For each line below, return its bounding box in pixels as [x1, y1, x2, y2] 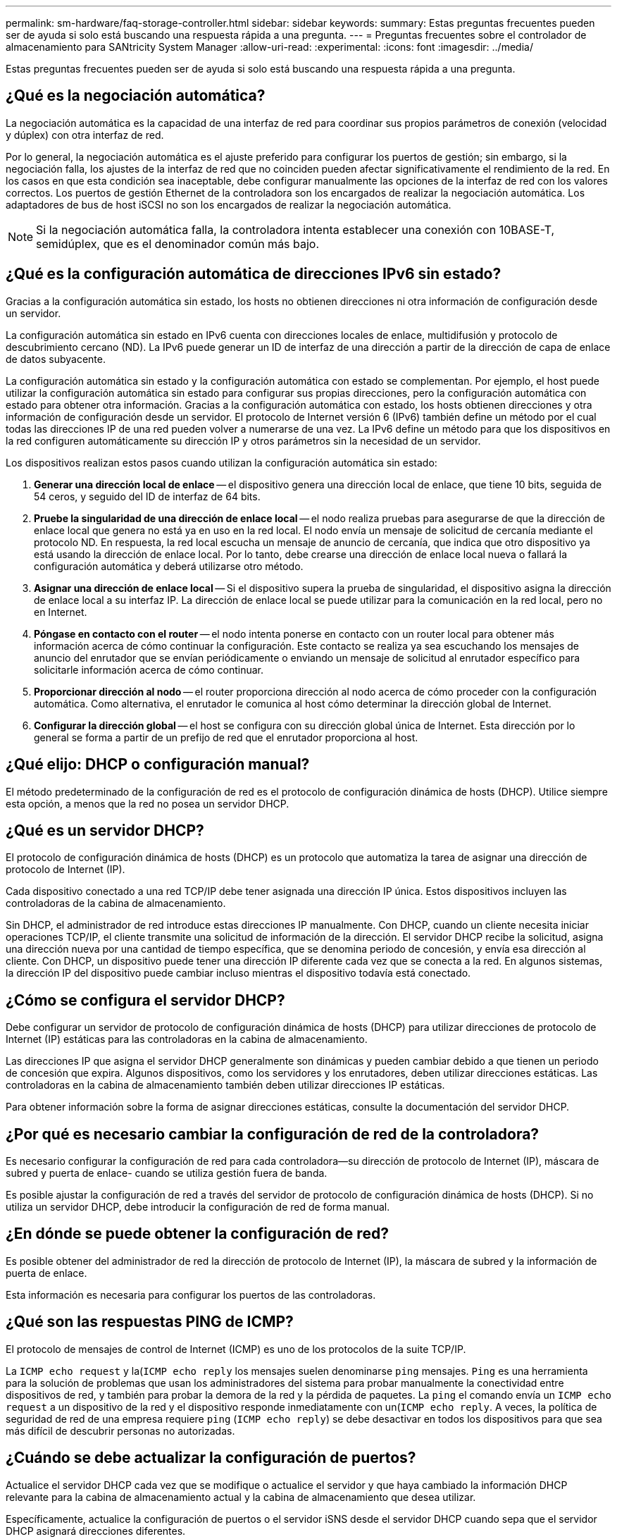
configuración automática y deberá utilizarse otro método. [34, 560, 304, 572]
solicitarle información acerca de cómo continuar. [34, 663, 264, 676]
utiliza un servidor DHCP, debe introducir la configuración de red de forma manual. [6, 1201, 390, 1213]
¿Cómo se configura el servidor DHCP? [6, 991, 285, 1009]
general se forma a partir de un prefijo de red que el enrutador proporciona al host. [34, 731, 418, 743]
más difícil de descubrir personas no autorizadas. [6, 1424, 235, 1437]
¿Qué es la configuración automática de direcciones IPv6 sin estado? [6, 265, 501, 283]
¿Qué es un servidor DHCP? [6, 821, 204, 839]
